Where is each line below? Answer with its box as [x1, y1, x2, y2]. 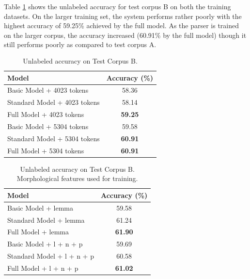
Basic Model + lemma [7, 202, 73, 213]
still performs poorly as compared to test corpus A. [4, 39, 156, 49]
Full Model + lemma [7, 227, 69, 237]
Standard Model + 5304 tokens [7, 133, 100, 143]
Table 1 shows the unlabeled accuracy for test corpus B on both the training [4, 1, 231, 11]
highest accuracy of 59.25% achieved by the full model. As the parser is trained [4, 20, 239, 31]
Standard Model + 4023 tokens [7, 97, 100, 107]
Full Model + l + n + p [7, 263, 78, 273]
